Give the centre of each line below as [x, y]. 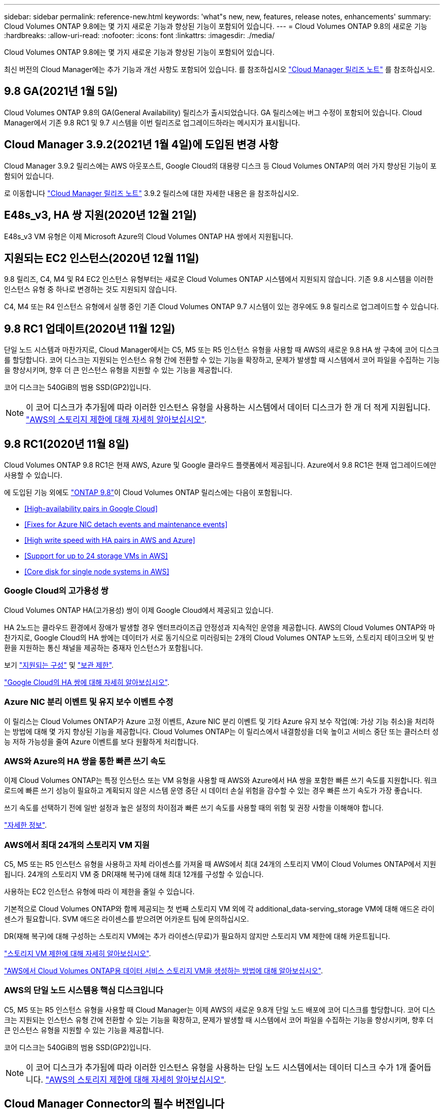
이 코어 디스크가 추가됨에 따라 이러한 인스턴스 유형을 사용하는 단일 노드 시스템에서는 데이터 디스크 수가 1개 [216, 1067]
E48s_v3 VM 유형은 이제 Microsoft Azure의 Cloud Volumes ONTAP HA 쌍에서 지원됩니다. [149, 236]
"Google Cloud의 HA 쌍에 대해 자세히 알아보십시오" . [87, 682]
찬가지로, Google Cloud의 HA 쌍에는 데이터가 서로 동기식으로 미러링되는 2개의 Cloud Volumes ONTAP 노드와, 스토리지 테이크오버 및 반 [219, 637]
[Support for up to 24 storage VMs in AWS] [96, 556]
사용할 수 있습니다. [33, 475]
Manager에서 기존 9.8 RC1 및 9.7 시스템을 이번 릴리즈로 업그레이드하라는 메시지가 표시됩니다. [152, 122]
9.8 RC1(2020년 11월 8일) [67, 444]
